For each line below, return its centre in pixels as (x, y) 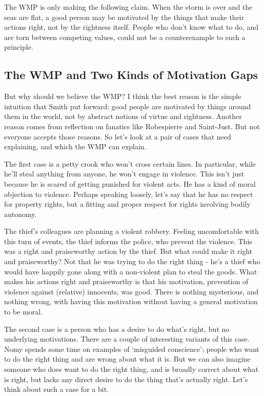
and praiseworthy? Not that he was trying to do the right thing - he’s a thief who (132, 261)
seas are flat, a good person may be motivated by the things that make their (124, 17)
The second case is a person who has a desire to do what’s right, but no (117, 329)
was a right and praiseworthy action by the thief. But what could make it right (128, 251)
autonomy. (21, 214)
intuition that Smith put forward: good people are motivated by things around (128, 106)
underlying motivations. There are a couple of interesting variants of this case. (127, 339)
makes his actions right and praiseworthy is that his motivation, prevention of (126, 281)
